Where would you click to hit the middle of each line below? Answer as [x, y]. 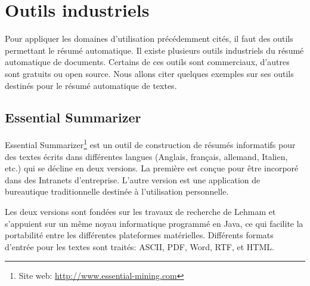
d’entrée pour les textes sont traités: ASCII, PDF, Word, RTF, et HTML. [139, 246]
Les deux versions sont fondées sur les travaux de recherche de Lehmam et [140, 211]
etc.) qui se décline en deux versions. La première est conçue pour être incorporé [152, 168]
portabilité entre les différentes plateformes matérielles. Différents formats [139, 235]
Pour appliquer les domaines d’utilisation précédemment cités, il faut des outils [149, 39]
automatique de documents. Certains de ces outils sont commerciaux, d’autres [147, 62]
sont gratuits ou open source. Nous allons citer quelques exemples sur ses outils [149, 73]
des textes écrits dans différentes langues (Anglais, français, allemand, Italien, [146, 156]
